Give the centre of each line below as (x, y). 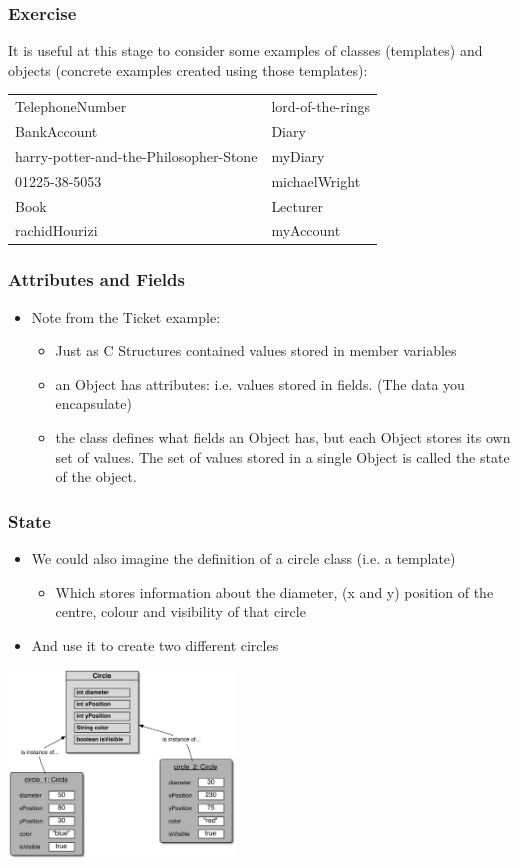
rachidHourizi (56, 230)
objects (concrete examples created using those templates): (188, 69)
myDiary (298, 155)
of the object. (96, 476)
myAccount (306, 230)
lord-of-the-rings (320, 106)
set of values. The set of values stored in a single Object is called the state (282, 456)
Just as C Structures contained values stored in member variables (256, 350)
